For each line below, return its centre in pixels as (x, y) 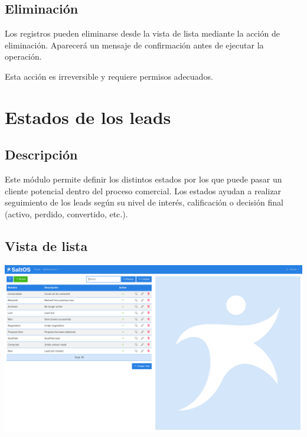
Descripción (41, 154)
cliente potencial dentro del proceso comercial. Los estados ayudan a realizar (143, 190)
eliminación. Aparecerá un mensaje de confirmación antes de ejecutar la (134, 45)
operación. (23, 56)
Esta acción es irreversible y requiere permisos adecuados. (109, 76)
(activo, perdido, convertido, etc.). (66, 213)
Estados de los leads (88, 117)
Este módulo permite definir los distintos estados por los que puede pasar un (143, 179)
